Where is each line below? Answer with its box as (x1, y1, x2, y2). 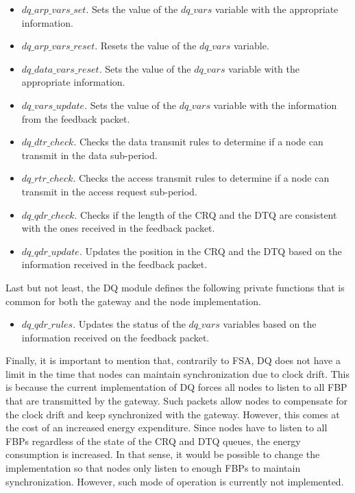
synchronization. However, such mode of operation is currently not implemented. (5, 474, 344, 488)
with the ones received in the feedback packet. (21, 221, 215, 235)
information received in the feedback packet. (21, 257, 208, 272)
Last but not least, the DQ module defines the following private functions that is (5, 280, 345, 294)
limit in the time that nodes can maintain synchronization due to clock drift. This (5, 366, 350, 381)
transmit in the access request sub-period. (21, 184, 197, 198)
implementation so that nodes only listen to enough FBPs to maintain (5, 461, 301, 475)
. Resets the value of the (95, 38, 197, 53)
